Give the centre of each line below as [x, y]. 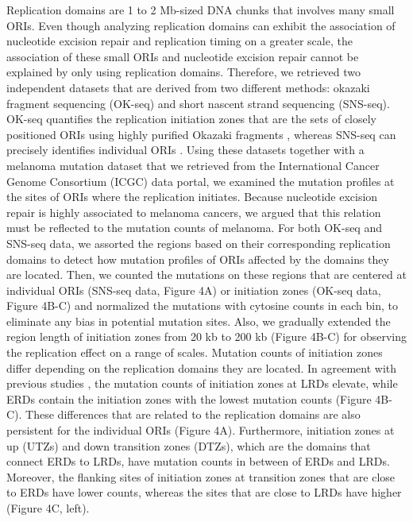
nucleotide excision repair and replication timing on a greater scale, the [179, 41]
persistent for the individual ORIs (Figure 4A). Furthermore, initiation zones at [201, 430]
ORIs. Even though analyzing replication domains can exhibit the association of [201, 25]
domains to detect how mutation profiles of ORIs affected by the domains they [198, 259]
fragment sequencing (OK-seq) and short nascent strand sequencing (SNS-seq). [198, 103]
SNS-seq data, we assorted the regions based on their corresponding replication [199, 243]
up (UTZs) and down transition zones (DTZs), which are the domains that [189, 445]
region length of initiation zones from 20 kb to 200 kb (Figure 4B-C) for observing [206, 336]
